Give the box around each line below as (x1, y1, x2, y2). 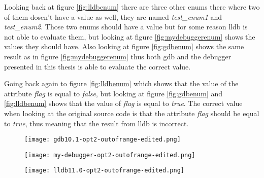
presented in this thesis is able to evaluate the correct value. (4, 61, 191, 72)
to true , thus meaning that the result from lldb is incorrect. (4, 118, 189, 128)
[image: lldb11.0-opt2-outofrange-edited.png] (24, 167, 184, 174)
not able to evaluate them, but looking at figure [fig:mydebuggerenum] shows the (4, 31, 255, 42)
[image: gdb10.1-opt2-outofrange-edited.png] (24, 136, 181, 144)
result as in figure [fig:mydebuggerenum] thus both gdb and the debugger (4, 51, 232, 61)
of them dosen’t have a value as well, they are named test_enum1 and (4, 11, 222, 22)
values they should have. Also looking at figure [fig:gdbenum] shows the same (4, 41, 244, 52)
